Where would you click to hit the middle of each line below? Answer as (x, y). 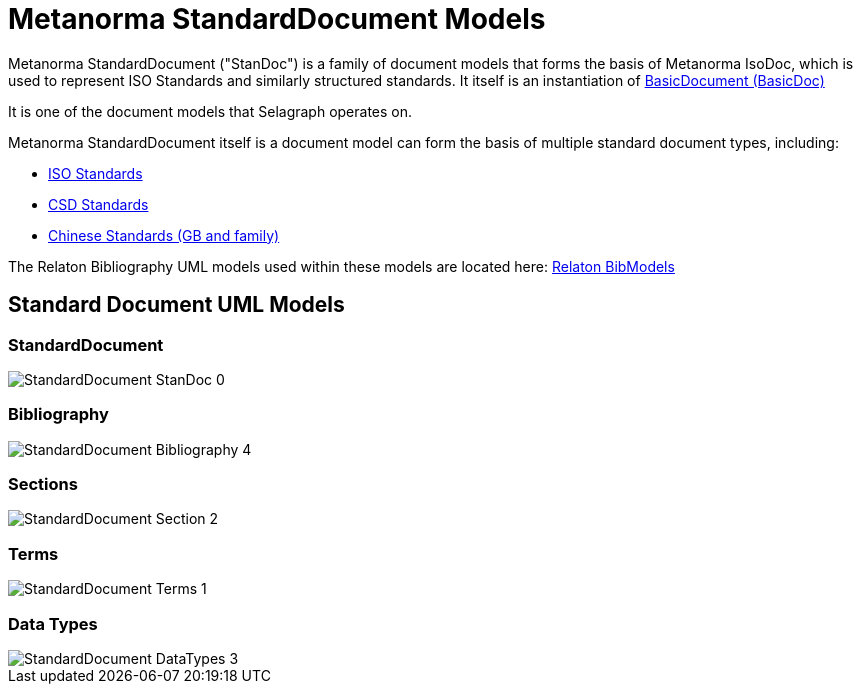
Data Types (53, 623)
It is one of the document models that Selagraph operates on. (210, 111)
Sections (43, 484)
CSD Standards (98, 204)
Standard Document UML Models (176, 305)
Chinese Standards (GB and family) (164, 235)
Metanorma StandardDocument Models (277, 19)
